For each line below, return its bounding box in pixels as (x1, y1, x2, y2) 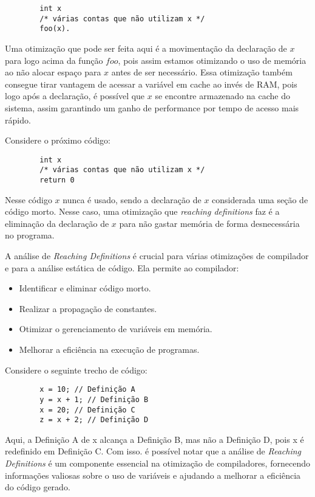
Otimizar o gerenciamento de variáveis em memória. (19, 322, 212, 335)
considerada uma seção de (212, 193, 308, 206)
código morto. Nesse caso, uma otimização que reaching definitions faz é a (5, 205, 280, 218)
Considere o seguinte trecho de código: (5, 363, 147, 376)
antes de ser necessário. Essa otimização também (111, 66, 293, 78)
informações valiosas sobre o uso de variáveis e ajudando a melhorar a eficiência (5, 468, 301, 481)
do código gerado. (5, 481, 70, 493)
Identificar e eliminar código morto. (19, 282, 151, 294)
